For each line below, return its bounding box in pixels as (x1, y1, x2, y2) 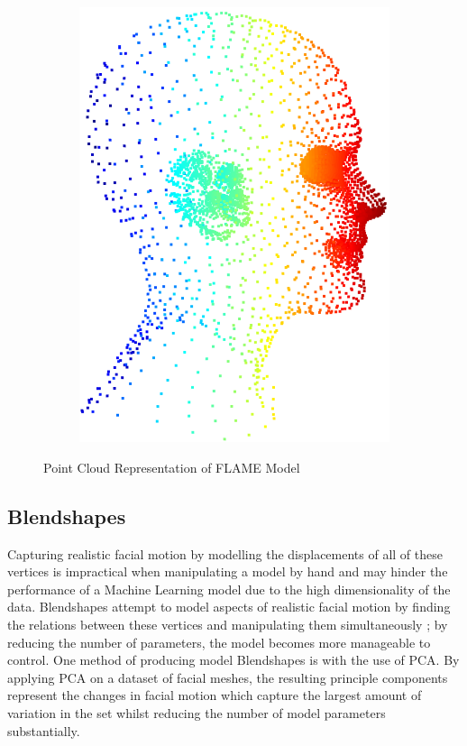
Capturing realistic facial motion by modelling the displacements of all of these (7, 544, 443, 563)
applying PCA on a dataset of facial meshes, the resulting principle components (7, 668, 448, 686)
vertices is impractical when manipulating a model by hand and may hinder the (7, 562, 448, 581)
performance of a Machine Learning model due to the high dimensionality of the (7, 579, 451, 598)
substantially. (7, 721, 80, 740)
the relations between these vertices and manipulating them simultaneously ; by (7, 614, 448, 633)
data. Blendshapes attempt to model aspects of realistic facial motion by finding (7, 597, 451, 616)
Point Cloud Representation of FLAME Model (43, 457, 300, 476)
